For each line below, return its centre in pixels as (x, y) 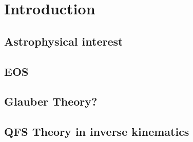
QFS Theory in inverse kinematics (97, 131)
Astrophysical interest (64, 41)
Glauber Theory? (51, 101)
